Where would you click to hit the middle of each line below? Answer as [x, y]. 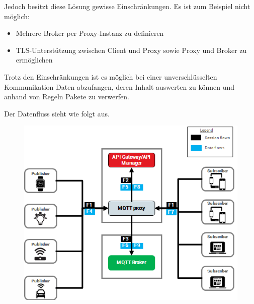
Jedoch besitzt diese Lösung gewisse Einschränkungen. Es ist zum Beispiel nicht [127, 6]
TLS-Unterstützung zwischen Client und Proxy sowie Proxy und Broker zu [131, 50]
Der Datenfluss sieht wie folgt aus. [57, 113]
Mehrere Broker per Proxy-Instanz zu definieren [90, 33]
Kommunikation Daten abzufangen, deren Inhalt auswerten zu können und [119, 86]
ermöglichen [34, 60]
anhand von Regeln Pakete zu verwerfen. [67, 97]
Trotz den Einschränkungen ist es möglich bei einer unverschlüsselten [111, 76]
